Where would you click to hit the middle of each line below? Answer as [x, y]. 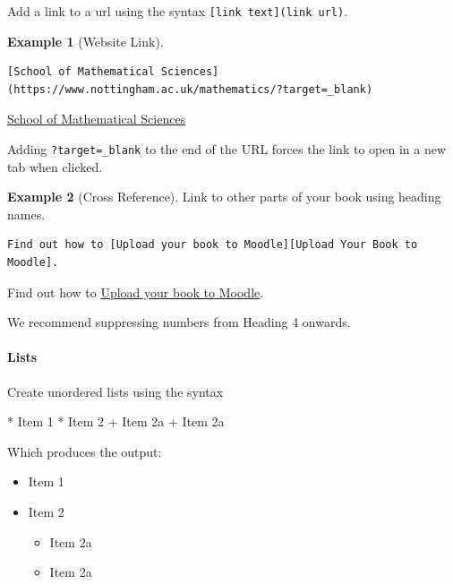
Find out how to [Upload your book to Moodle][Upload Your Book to [213, 245]
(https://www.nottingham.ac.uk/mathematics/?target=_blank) [190, 89]
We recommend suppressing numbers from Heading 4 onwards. [179, 322]
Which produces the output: [85, 451]
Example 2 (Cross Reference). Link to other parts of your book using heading [224, 197]
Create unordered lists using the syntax [115, 391]
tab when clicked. [55, 166]
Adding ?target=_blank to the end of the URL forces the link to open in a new [227, 149]
